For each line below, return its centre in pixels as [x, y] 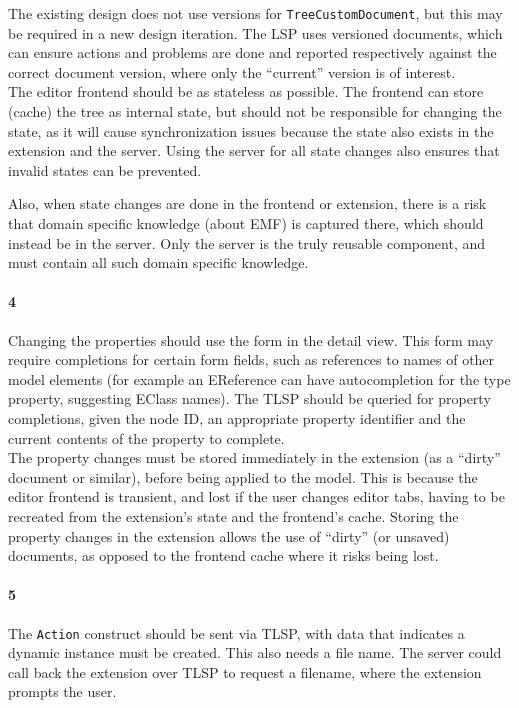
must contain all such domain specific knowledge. [158, 262]
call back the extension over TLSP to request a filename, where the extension [245, 671]
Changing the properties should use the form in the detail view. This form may [251, 339]
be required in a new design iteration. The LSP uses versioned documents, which [255, 32]
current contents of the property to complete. [146, 437]
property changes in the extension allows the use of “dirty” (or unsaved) [229, 535]
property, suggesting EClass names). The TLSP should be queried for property [249, 398]
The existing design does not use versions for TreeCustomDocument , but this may [255, 13]
